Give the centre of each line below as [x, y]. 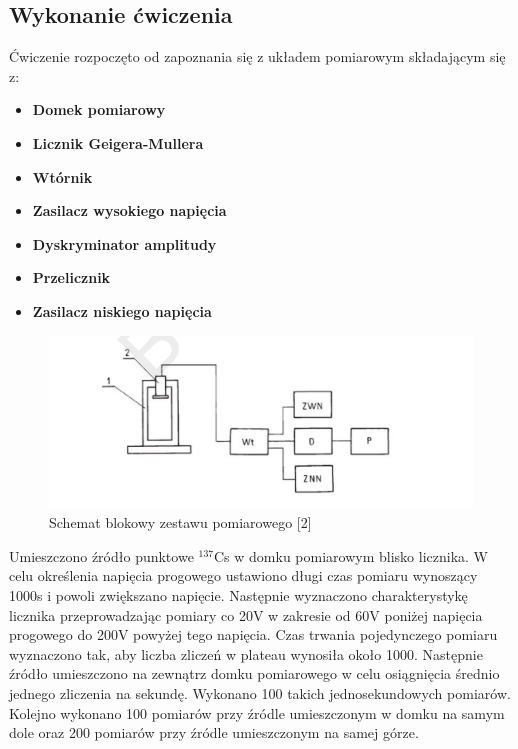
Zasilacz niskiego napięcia [122, 310]
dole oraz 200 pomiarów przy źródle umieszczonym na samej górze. [214, 732]
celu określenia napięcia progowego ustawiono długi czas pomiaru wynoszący [243, 575]
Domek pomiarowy [99, 109]
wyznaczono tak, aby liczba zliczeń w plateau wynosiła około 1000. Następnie [246, 653]
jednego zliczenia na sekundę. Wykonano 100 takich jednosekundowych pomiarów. [260, 692]
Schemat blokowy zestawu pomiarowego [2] [180, 522]
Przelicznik [71, 277]
